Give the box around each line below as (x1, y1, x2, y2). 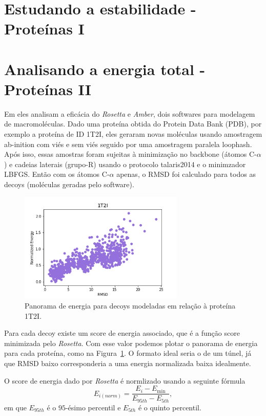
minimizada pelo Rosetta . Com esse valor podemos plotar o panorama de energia (4, 337, 258, 348)
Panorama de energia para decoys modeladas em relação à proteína (25, 300, 236, 311)
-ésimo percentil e (65, 402, 121, 412)
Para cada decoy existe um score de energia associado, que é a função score (4, 328, 240, 338)
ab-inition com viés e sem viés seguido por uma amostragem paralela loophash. (4, 138, 252, 149)
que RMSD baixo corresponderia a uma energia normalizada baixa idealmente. (4, 358, 251, 369)
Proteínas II (4, 78, 91, 99)
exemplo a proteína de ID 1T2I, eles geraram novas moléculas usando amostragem (4, 129, 262, 139)
